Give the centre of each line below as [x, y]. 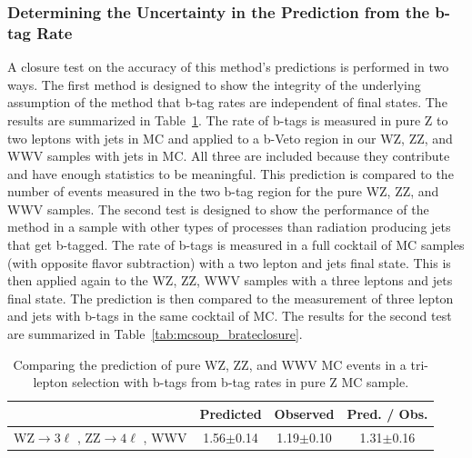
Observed [304, 413]
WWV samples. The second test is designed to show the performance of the [218, 209]
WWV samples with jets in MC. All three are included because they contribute [229, 156]
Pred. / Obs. [387, 413]
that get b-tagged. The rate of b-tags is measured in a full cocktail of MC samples [236, 245]
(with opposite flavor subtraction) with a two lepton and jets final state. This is [229, 262]
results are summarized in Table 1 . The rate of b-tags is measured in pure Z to [228, 119]
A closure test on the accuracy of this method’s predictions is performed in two [228, 67]
